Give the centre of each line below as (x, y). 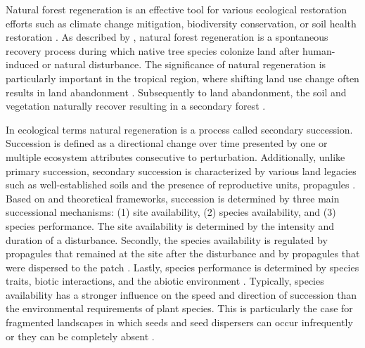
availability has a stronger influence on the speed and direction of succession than (181, 294)
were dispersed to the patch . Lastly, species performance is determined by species (182, 267)
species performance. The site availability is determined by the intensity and (170, 225)
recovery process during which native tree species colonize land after (153, 50)
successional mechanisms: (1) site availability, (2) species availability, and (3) (171, 212)
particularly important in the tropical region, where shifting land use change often (182, 78)
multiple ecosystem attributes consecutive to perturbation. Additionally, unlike (175, 156)
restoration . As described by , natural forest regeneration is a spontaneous (167, 37)
